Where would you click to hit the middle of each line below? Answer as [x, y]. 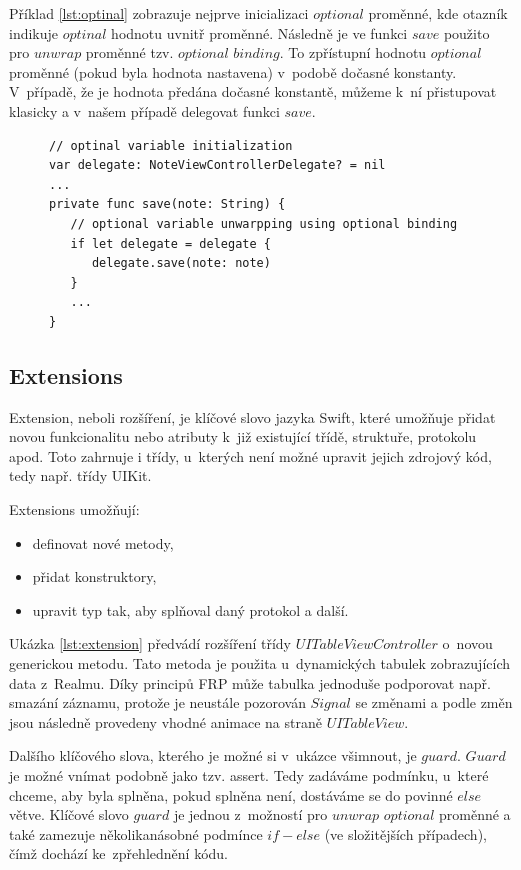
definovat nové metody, [103, 542]
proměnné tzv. [129, 52]
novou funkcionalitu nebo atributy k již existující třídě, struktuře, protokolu [243, 436]
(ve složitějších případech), [405, 833]
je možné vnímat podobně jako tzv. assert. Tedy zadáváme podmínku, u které [249, 775]
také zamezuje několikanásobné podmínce [136, 833]
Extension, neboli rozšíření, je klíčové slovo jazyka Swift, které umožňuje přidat [252, 416]
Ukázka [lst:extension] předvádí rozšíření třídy [150, 643]
